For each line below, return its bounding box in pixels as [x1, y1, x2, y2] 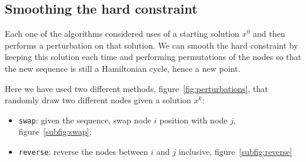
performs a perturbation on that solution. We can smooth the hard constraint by [5, 39, 298, 51]
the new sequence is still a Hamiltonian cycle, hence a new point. [5, 62, 241, 74]
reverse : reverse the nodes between [18, 145, 149, 158]
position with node [159, 113, 228, 126]
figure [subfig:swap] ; [18, 125, 92, 138]
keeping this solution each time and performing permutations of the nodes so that [5, 50, 302, 63]
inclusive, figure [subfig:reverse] [178, 145, 292, 158]
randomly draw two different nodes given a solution [5, 94, 191, 106]
